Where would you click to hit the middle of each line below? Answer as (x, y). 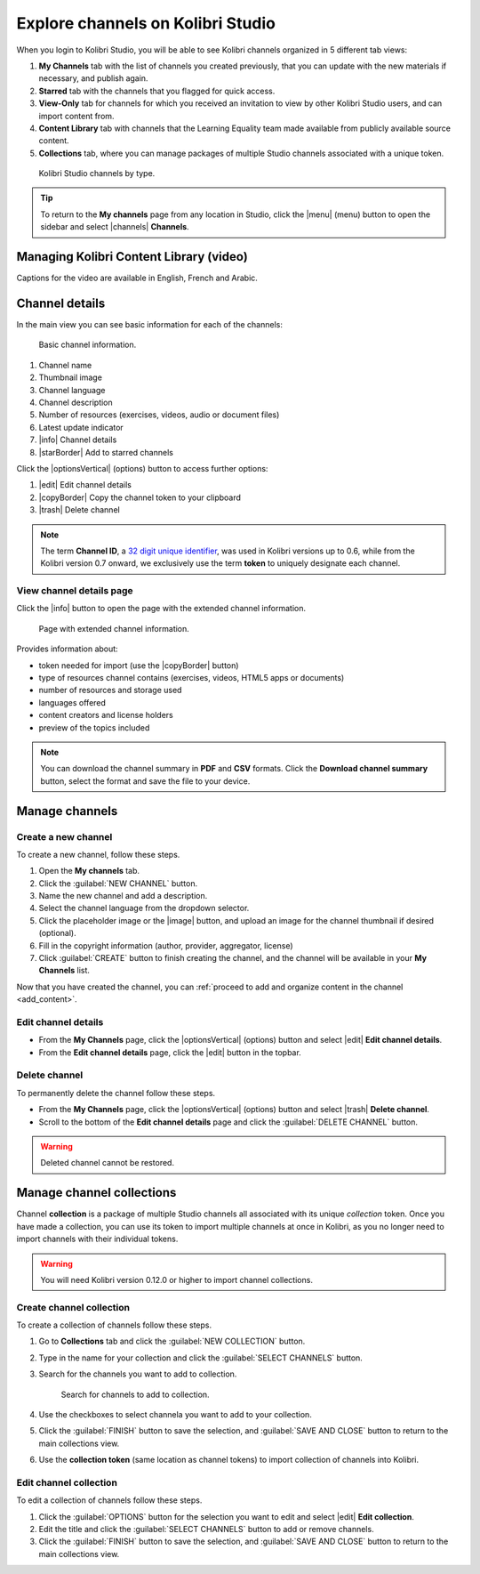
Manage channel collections (96, 1193)
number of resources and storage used (110, 690)
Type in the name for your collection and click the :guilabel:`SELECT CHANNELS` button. (201, 1358)
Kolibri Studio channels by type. (97, 174)
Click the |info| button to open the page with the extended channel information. (161, 609)
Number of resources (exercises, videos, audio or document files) (159, 415)
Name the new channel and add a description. (123, 896)
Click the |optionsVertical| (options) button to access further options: (142, 468)
